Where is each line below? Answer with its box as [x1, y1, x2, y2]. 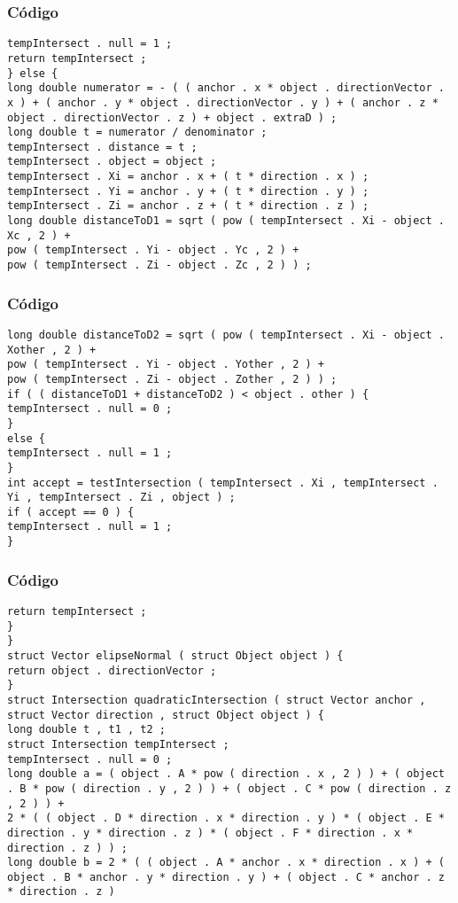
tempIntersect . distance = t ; [7, 140, 198, 153]
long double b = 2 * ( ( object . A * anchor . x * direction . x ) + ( [7, 856, 445, 869]
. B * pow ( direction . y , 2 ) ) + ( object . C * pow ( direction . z [7, 782, 452, 795]
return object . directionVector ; [7, 664, 217, 677]
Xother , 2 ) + [7, 343, 97, 356]
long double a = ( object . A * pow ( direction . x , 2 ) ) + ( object [7, 767, 445, 781]
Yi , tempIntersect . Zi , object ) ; [7, 491, 236, 504]
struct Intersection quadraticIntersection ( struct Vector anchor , [7, 693, 426, 706]
